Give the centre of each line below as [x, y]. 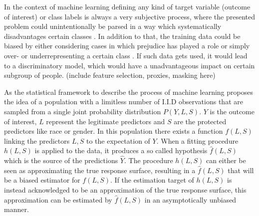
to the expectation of [118, 140]
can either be [226, 160]
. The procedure [149, 160]
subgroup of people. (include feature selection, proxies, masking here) [110, 75]
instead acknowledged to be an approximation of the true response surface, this [125, 189]
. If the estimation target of [152, 180]
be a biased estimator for [42, 180]
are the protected [200, 121]
